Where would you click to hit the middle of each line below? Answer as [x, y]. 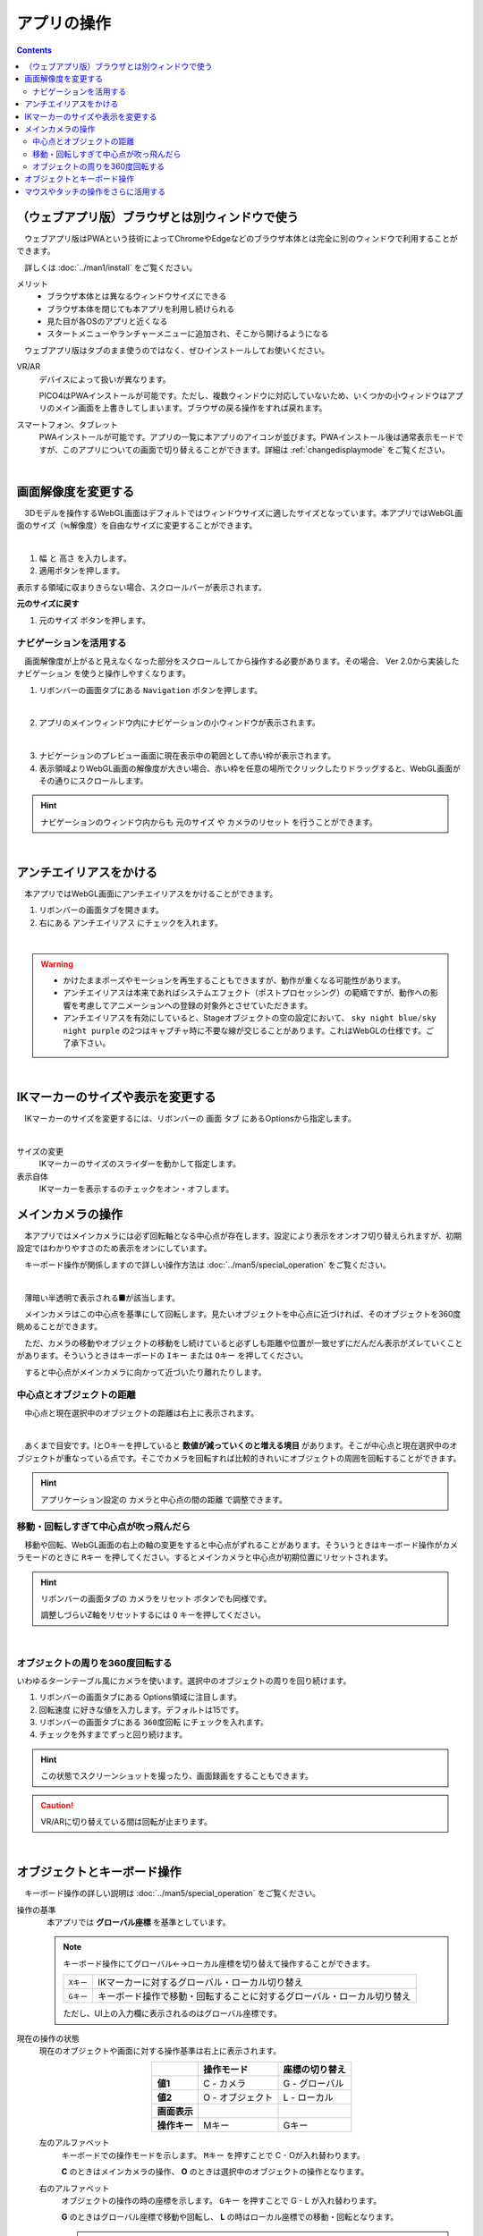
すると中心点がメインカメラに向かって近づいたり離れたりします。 [145, 1372]
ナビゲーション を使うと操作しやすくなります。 [104, 673]
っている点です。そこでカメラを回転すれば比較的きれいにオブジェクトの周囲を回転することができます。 [270, 1458]
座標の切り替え [314, 2070]
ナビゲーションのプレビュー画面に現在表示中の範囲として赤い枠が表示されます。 [187, 756]
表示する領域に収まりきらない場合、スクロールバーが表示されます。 [142, 587]
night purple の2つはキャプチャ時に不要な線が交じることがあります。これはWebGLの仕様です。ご [248, 1030]
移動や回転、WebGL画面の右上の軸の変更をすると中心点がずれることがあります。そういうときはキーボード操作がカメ [241, 1545]
